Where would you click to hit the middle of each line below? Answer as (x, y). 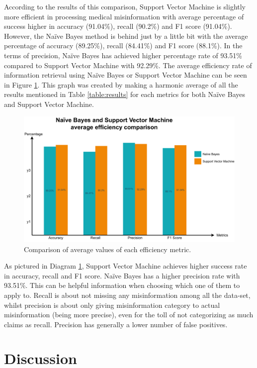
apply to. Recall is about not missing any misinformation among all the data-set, (127, 295)
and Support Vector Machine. (49, 104)
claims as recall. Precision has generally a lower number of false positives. (116, 324)
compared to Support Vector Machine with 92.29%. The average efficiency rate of (128, 65)
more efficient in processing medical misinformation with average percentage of (124, 16)
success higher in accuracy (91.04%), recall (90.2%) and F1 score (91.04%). (118, 26)
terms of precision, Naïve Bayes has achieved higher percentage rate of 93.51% (123, 55)
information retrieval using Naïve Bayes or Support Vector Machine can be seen (126, 75)
